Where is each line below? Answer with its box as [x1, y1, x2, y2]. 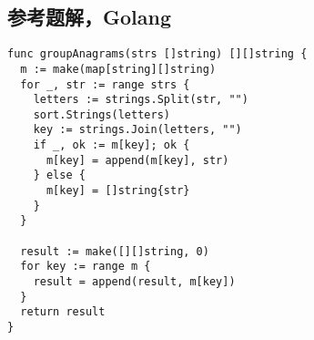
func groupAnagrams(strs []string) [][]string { [7, 47, 308, 61]
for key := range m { [20, 260, 151, 273]
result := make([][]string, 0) [20, 244, 209, 258]
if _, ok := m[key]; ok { [33, 139, 190, 152]
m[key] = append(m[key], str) [46, 153, 229, 167]
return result [20, 305, 106, 319]
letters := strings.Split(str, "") [33, 93, 248, 107]
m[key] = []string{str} [46, 184, 190, 198]
